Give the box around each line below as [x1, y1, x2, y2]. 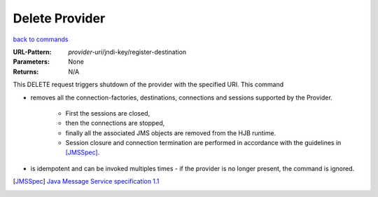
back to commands [13, 35, 69, 43]
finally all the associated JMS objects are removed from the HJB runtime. [65, 128, 276, 137]
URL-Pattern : [13, 48, 52, 56]
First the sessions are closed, [65, 109, 150, 117]
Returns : [13, 67, 39, 76]
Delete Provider [13, 11, 106, 26]
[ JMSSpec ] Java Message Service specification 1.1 [13, 177, 160, 186]
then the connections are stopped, [65, 119, 165, 128]
